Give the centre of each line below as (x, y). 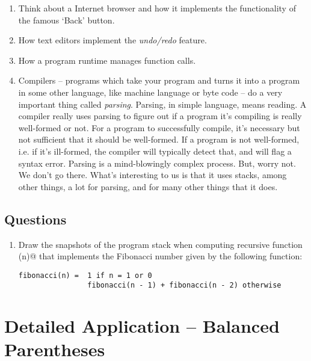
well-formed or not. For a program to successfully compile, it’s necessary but (159, 127)
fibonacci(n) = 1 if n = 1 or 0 (85, 275)
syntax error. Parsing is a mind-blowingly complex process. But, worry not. (157, 163)
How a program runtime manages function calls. (107, 60)
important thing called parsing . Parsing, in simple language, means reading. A (162, 104)
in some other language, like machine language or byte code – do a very (150, 92)
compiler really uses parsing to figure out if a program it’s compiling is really (160, 116)
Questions (35, 219)
